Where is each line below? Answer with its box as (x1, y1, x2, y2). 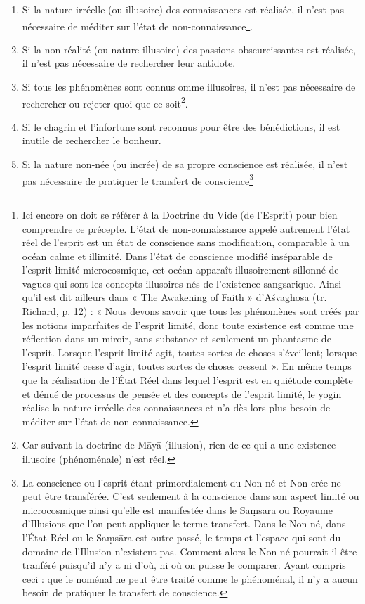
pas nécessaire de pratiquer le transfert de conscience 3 (22, 171, 253, 188)
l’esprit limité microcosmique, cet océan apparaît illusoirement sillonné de (22, 262, 339, 277)
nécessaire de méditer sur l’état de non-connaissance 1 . (22, 16, 253, 33)
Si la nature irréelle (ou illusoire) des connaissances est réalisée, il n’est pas (22, 2, 344, 16)
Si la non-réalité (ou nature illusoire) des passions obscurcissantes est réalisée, (22, 41, 356, 56)
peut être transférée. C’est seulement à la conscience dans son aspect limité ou (22, 489, 359, 503)
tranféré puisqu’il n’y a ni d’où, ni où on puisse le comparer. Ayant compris (22, 558, 346, 572)
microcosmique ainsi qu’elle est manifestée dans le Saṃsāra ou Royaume (22, 502, 333, 517)
